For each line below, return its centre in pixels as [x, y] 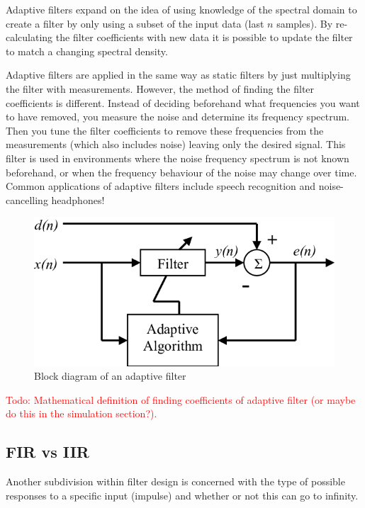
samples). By [305, 23]
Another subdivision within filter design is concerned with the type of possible [175, 481]
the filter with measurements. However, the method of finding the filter [160, 88]
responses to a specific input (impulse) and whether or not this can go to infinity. [182, 495]
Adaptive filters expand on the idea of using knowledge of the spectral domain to [181, 9]
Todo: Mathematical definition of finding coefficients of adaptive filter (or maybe [181, 399]
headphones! [78, 199]
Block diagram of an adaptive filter [110, 376]
